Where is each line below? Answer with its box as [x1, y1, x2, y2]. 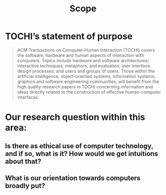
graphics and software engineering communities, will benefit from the [17, 78, 160, 84]
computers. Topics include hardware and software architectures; [17, 57, 149, 63]
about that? [5, 157, 41, 165]
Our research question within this [5, 112, 145, 123]
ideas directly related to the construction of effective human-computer [17, 89, 161, 95]
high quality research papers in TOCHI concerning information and [17, 83, 153, 89]
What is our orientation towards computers [5, 174, 141, 182]
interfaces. [17, 94, 40, 100]
